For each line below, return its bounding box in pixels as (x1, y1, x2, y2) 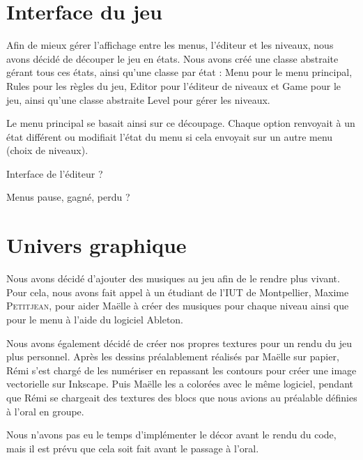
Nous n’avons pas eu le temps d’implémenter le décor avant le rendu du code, (6, 427, 337, 442)
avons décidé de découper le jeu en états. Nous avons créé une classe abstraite (6, 51, 339, 66)
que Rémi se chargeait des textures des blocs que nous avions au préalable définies (6, 390, 357, 404)
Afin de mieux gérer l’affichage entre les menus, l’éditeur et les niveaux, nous (6, 38, 334, 52)
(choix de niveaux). (6, 143, 88, 158)
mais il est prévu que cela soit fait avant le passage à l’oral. (6, 440, 259, 455)
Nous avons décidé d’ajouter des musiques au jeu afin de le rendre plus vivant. (6, 271, 340, 286)
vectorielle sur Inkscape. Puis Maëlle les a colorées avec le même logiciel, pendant (6, 376, 353, 391)
